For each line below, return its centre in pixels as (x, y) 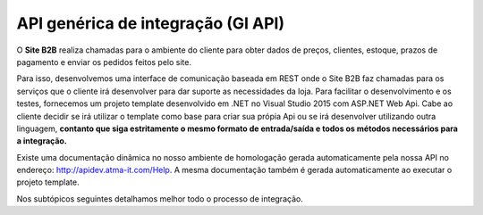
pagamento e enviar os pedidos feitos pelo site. (104, 62)
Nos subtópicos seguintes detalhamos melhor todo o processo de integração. (160, 198)
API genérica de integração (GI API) (151, 23)
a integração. (42, 141)
